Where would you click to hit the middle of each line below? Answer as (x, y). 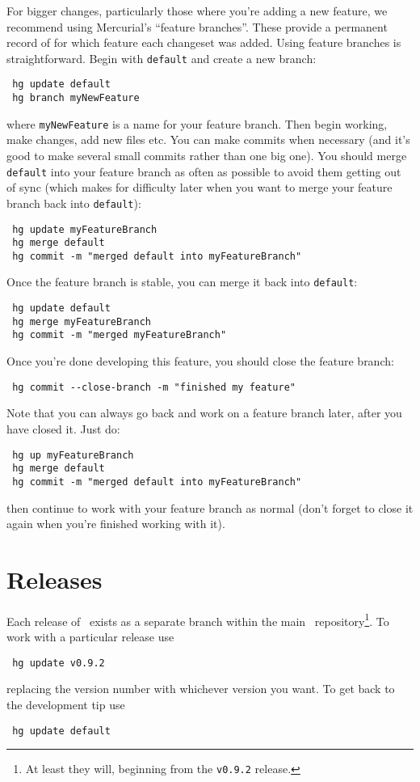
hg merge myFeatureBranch (82, 321)
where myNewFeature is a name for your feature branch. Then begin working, (197, 123)
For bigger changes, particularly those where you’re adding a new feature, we (197, 11)
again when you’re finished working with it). (116, 524)
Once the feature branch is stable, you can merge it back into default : (182, 282)
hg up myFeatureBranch (73, 455)
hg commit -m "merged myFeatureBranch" (120, 335)
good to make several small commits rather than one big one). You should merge (207, 155)
